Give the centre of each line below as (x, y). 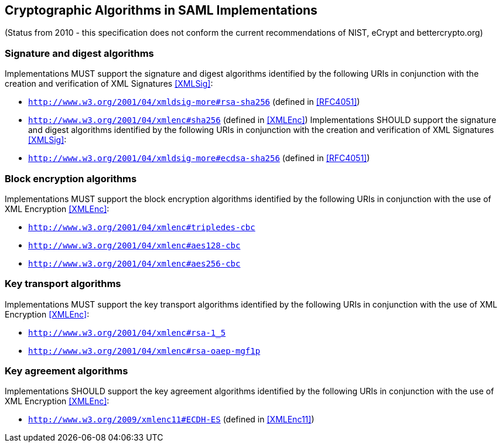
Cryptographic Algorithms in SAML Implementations (161, 10)
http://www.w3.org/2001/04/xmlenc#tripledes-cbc (142, 227)
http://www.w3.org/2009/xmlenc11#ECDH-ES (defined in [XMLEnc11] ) (171, 419)
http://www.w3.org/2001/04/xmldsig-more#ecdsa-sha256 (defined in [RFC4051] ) (199, 158)
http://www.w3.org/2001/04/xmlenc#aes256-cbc (134, 263)
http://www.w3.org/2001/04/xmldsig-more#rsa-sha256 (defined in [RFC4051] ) (194, 102)
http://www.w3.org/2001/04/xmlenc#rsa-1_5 (127, 332)
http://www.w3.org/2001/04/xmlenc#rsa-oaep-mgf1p (144, 351)
